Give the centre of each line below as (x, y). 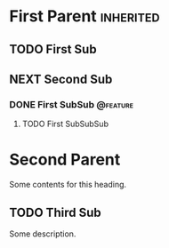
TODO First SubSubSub (65, 124)
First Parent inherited (84, 16)
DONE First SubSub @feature (72, 104)
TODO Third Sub (55, 212)
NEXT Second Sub (61, 79)
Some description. (43, 234)
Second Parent (65, 160)
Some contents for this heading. (68, 185)
